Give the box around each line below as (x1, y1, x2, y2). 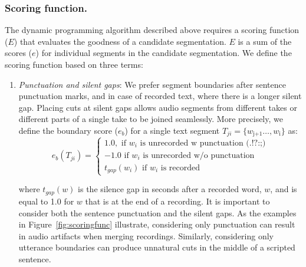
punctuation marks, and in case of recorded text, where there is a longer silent (18, 90, 302, 102)
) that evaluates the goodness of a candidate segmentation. (14, 35, 226, 47)
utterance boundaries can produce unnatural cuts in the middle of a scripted (18, 241, 295, 253)
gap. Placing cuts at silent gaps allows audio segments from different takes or (18, 101, 297, 113)
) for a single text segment (124, 124, 220, 136)
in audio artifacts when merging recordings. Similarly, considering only (18, 229, 274, 242)
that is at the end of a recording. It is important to (85, 195, 270, 207)
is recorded (160, 163, 200, 172)
